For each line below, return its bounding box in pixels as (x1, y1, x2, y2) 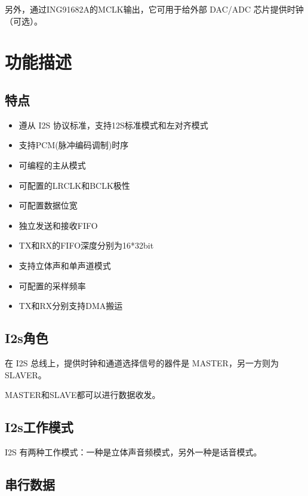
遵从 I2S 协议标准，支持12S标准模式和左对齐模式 (19, 118, 208, 131)
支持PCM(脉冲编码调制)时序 (19, 139, 129, 151)
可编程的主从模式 (19, 158, 86, 171)
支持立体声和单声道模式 (19, 259, 111, 271)
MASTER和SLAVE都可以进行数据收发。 (5, 388, 161, 401)
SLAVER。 (5, 368, 47, 381)
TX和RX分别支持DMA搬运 (19, 299, 123, 312)
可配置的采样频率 (19, 279, 86, 292)
